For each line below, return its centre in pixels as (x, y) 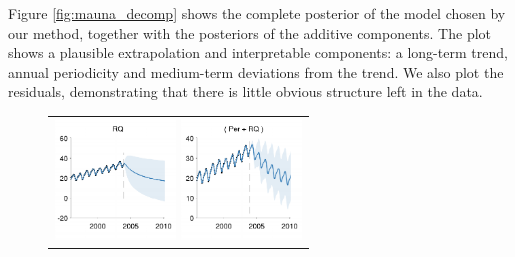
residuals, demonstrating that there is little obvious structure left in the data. (245, 91)
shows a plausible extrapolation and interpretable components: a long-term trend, (258, 52)
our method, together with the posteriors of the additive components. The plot (250, 32)
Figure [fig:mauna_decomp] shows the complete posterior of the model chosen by (257, 13)
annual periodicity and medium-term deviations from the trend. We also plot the (256, 71)
